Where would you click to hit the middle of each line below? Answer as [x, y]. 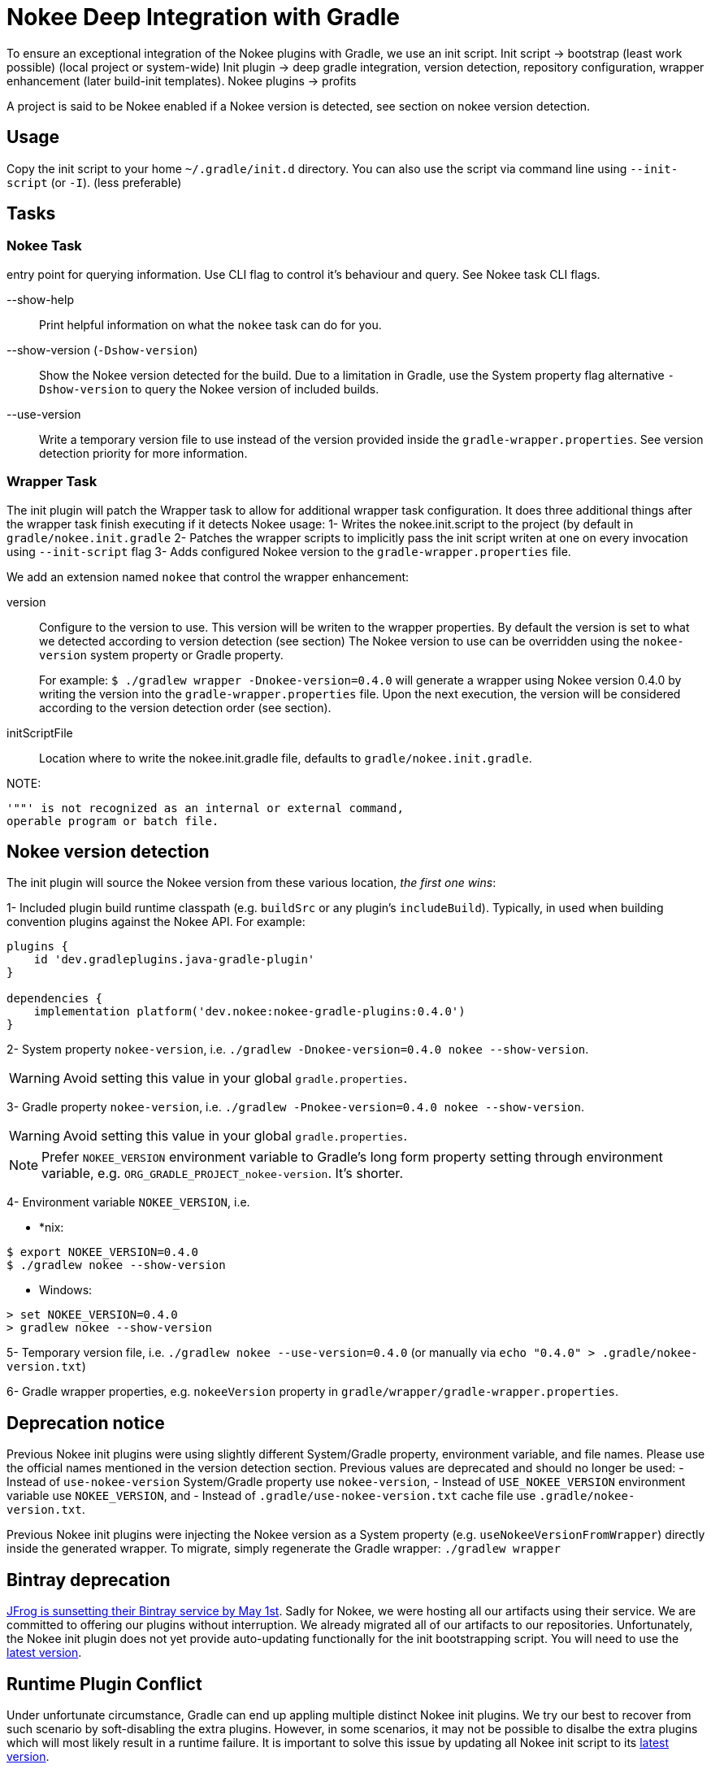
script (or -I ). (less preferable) [94, 182]
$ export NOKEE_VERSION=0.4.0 [103, 1252]
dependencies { [55, 999]
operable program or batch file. [113, 821]
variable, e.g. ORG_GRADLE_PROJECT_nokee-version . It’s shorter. [222, 1174]
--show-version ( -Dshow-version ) [102, 350]
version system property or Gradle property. [161, 654]
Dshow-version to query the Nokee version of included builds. [209, 389]
